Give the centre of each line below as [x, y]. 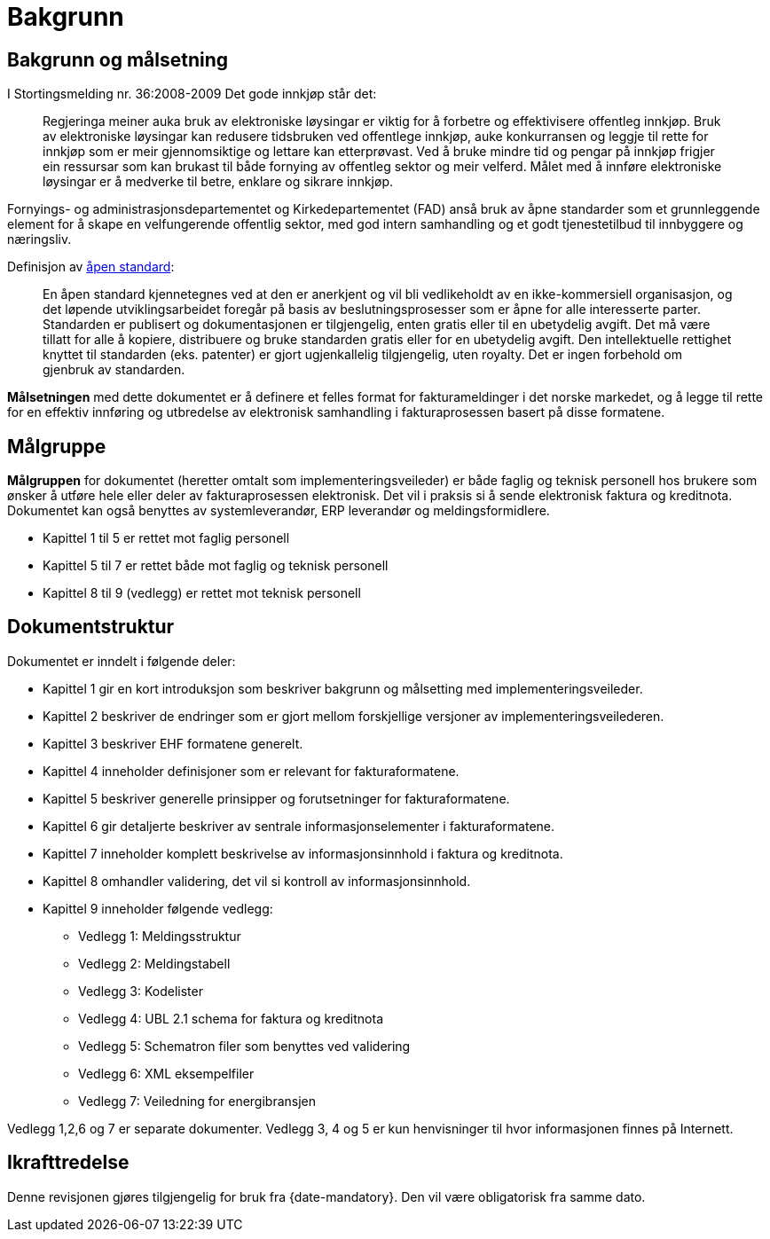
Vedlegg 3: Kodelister [141, 991]
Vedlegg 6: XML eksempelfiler [166, 1073]
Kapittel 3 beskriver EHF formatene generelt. [173, 743]
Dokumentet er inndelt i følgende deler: [122, 661]
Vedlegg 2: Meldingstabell [154, 963]
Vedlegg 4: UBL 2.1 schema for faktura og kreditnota [231, 1018]
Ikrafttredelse [68, 1163]
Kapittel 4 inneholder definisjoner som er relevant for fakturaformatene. [251, 771]
